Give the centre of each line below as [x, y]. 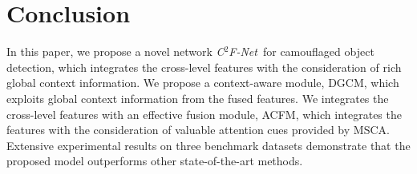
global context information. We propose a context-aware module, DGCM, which [203, 83]
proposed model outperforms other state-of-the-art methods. [155, 161]
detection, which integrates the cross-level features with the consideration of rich [204, 67]
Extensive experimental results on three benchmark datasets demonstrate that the [208, 145]
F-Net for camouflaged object [302, 51]
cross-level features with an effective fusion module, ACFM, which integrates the [204, 114]
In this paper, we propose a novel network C [115, 51]
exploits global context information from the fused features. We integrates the [198, 98]
